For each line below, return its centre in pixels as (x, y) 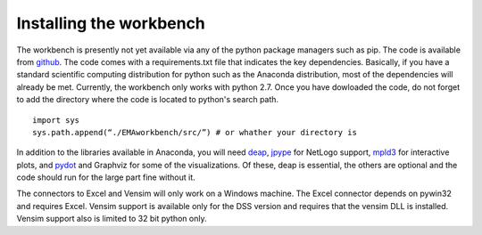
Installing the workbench (111, 23)
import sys (56, 120)
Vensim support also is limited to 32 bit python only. (112, 219)
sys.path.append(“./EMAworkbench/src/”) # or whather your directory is (195, 132)
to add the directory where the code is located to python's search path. (148, 100)
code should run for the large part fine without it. (106, 177)
